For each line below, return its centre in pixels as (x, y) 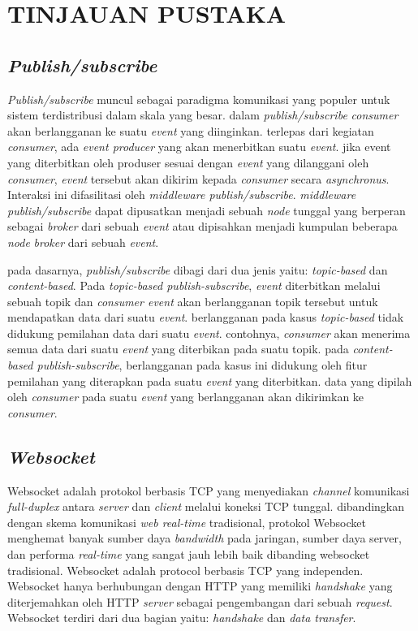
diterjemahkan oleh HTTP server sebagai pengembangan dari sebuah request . (200, 601)
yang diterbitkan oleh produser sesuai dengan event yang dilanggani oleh (188, 162)
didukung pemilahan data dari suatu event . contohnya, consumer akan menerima (209, 333)
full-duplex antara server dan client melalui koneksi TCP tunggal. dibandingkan (206, 506)
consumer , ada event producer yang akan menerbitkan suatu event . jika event (199, 147)
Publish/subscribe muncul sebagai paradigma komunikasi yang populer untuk (199, 99)
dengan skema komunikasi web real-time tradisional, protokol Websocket (187, 522)
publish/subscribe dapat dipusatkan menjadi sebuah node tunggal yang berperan (207, 210)
